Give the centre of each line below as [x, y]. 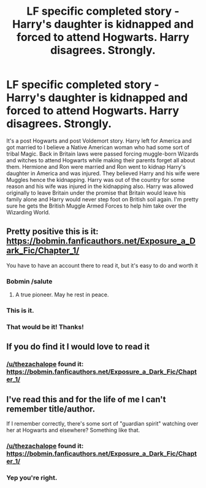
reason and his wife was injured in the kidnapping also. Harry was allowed [100, 186]
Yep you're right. [32, 478]
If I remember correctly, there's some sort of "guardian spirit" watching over [102, 424]
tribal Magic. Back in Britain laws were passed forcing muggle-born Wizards [103, 154]
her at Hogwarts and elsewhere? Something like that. [73, 430]
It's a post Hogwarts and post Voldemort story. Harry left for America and [99, 141]
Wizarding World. [28, 212]
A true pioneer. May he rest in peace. [62, 295]
